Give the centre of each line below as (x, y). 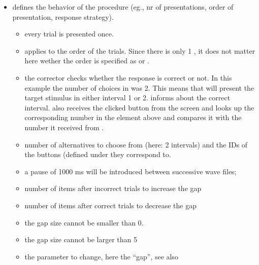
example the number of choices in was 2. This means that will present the (139, 87)
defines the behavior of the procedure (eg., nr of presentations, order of (123, 7)
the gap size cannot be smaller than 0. (84, 222)
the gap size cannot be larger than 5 (81, 239)
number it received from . (64, 127)
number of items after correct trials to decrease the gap (110, 205)
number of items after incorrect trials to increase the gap (113, 188)
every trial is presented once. (69, 34)
